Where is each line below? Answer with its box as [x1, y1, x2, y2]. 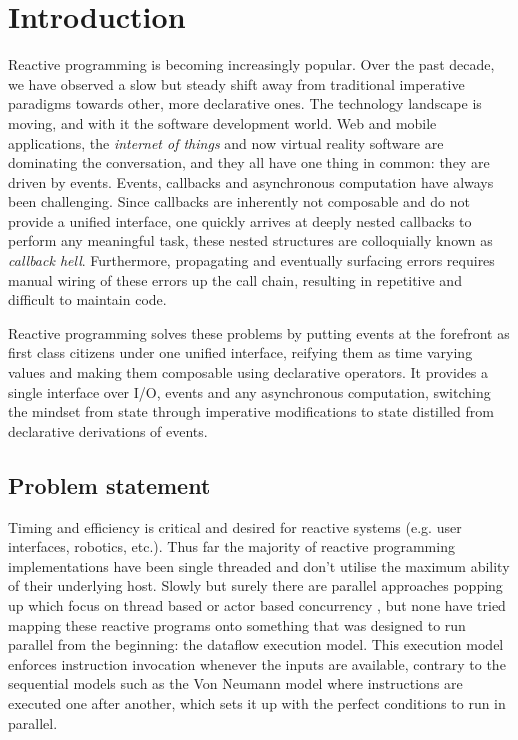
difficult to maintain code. [8, 289, 167, 310]
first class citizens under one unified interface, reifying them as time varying [8, 342, 473, 363]
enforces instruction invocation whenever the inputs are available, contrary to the [8, 653, 506, 674]
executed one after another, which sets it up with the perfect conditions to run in [8, 692, 506, 713]
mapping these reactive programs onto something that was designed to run [8, 614, 466, 635]
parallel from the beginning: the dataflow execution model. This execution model [8, 634, 504, 655]
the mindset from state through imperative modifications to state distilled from [8, 401, 494, 422]
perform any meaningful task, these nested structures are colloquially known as [8, 230, 493, 251]
